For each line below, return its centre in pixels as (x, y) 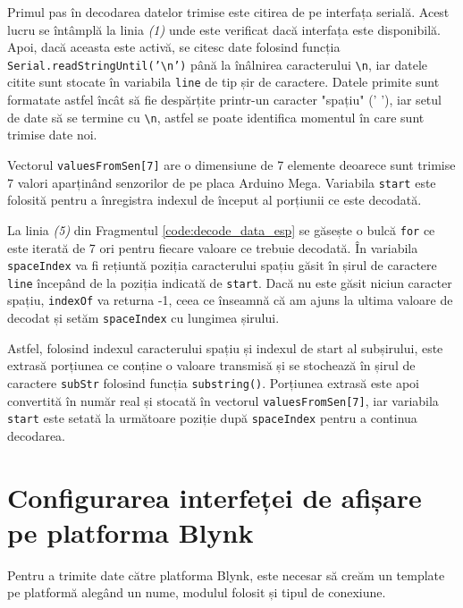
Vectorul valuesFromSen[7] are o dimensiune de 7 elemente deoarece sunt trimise (231, 164)
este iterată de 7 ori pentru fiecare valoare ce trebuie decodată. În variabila (213, 247)
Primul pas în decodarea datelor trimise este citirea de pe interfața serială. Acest (228, 12)
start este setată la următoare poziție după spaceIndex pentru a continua (212, 418)
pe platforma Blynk (130, 532)
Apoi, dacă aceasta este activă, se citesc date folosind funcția (174, 47)
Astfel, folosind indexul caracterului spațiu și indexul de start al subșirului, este (225, 347)
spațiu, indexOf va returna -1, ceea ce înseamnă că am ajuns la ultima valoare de (230, 300)
